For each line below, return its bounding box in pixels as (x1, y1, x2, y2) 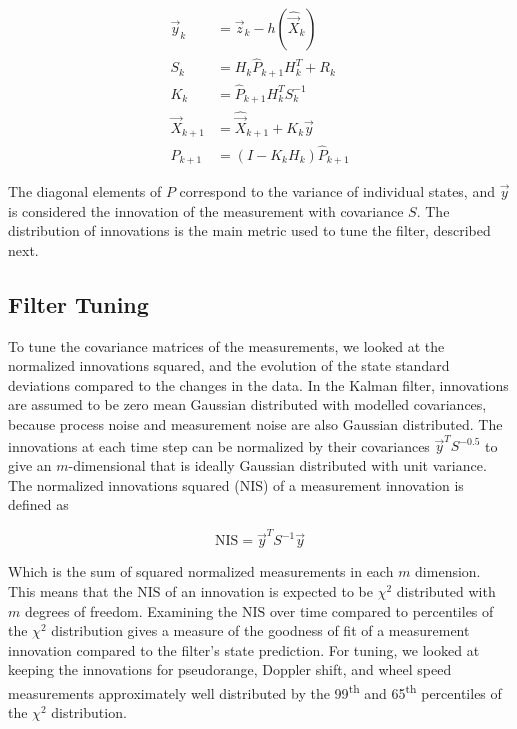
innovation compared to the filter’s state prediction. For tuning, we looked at (8, 639, 480, 660)
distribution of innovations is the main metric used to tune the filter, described (8, 220, 491, 241)
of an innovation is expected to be (165, 581, 374, 602)
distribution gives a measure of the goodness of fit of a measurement (51, 620, 470, 641)
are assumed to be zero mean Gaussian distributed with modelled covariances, (8, 394, 487, 415)
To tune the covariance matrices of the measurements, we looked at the (8, 335, 445, 356)
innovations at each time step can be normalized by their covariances (8, 435, 430, 456)
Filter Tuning (8, 288, 149, 319)
